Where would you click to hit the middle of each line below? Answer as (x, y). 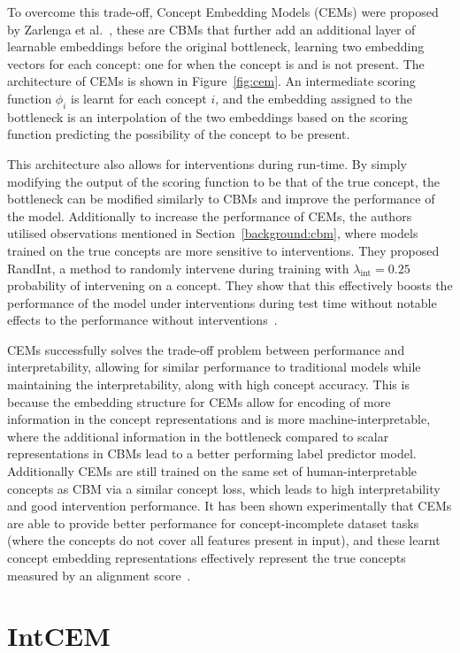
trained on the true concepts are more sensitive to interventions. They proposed (223, 250)
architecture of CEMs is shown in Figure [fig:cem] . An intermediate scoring (211, 81)
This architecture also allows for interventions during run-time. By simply (207, 163)
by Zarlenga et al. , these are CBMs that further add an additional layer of (211, 29)
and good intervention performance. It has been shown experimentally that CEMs (230, 506)
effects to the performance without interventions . (142, 320)
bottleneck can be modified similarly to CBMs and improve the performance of (221, 199)
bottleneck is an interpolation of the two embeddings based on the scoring (208, 116)
